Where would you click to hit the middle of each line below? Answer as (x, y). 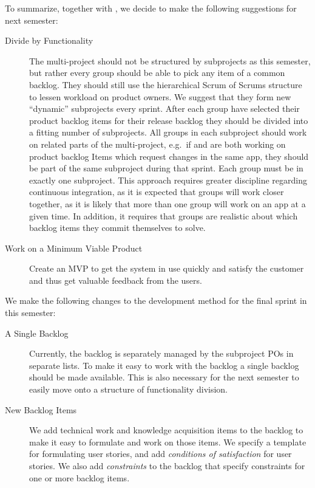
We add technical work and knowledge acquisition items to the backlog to (166, 430)
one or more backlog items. (80, 477)
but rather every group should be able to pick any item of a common (157, 73)
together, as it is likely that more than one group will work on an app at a (168, 203)
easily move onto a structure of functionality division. (128, 389)
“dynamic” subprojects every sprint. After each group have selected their (164, 108)
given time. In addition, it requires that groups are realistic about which (164, 215)
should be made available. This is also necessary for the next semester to (164, 377)
